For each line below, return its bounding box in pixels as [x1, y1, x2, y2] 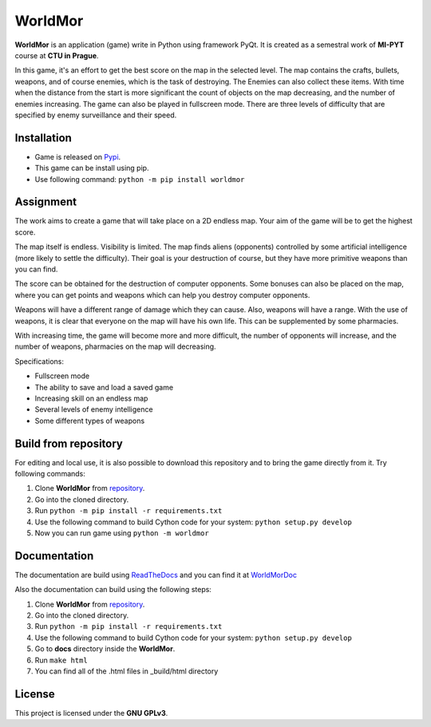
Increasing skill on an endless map [34, 393, 148, 403]
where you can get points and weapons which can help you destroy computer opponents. [14, 290, 310, 299]
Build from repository [14, 437, 123, 450]
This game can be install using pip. [34, 164, 149, 173]
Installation [14, 131, 72, 144]
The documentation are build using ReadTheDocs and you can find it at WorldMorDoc [14, 570, 297, 579]
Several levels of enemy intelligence [34, 405, 153, 414]
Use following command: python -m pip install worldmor [34, 174, 245, 184]
